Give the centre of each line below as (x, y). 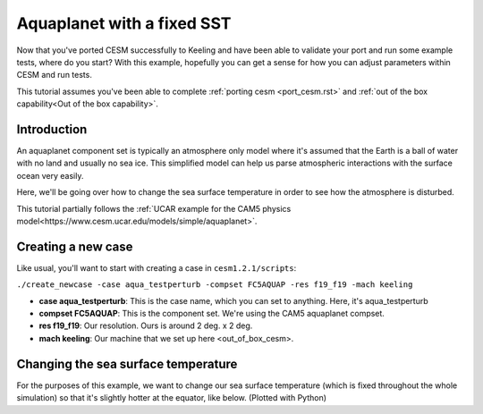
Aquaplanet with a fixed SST (124, 23)
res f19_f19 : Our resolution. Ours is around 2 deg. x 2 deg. (146, 325)
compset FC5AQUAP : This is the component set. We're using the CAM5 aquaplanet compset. (212, 314)
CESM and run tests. (55, 75)
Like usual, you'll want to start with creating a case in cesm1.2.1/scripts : (157, 267)
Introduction (52, 129)
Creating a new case (75, 246)
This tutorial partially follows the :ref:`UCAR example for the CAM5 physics (154, 208)
